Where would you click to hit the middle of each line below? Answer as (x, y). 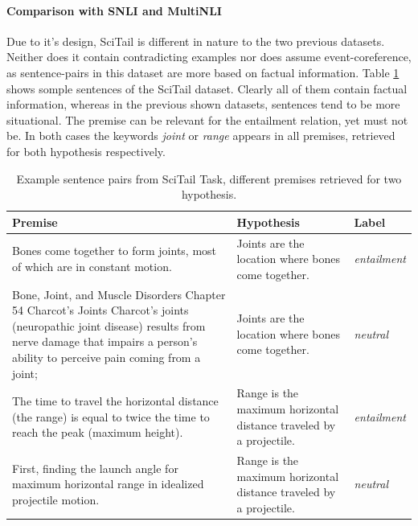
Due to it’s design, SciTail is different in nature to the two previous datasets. (196, 41)
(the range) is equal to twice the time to (111, 416)
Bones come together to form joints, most (115, 251)
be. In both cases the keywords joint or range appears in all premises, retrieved (201, 136)
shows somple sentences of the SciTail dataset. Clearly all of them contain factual (207, 88)
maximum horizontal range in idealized (108, 484)
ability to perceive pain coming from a (107, 357)
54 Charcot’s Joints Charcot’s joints (100, 310)
